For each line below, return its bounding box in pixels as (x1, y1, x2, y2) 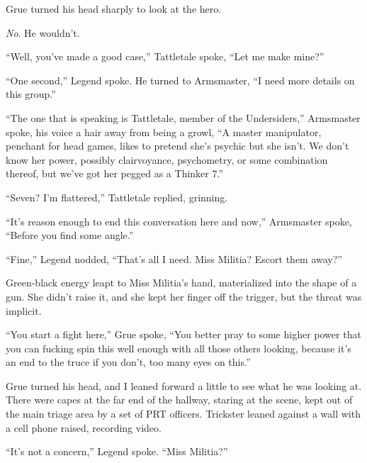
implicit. (6, 303, 42, 318)
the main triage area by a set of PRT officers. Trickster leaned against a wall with (6, 406, 361, 421)
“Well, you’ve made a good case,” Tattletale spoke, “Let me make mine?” (6, 49, 324, 64)
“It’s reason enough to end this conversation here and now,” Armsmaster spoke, (6, 213, 352, 228)
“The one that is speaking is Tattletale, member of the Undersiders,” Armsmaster (6, 110, 361, 125)
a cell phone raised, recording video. (6, 420, 162, 435)
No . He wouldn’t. (6, 25, 80, 40)
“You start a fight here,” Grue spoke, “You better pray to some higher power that (6, 327, 361, 342)
